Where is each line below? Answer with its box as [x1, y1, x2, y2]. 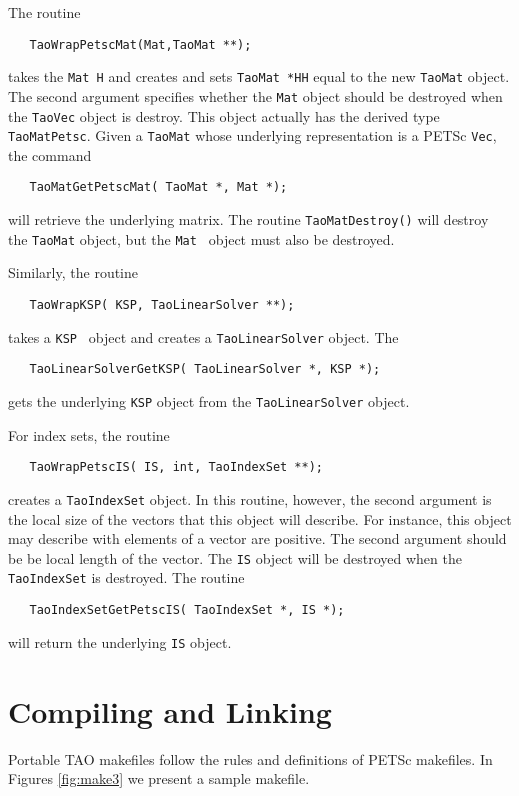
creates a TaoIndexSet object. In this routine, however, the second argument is [8, 488, 492, 509]
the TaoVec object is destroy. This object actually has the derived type [8, 105, 440, 126]
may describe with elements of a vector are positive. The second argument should [8, 528, 507, 549]
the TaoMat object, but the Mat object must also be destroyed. [8, 228, 395, 249]
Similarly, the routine [8, 262, 139, 283]
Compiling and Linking [8, 690, 332, 731]
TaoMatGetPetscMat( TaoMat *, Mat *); [29, 180, 288, 195]
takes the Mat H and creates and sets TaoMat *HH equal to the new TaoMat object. [8, 66, 510, 87]
